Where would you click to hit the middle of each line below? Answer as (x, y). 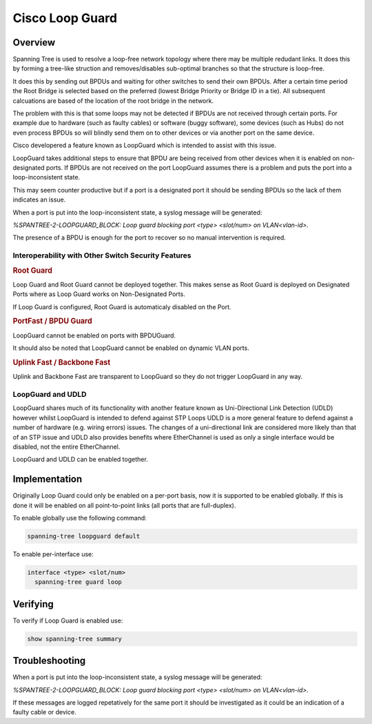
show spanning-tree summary (74, 639)
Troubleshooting (49, 661)
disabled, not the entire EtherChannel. (66, 447)
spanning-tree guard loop (78, 582)
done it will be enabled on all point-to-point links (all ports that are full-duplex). (124, 505)
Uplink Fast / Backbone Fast (62, 362)
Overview (34, 42)
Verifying (33, 604)
